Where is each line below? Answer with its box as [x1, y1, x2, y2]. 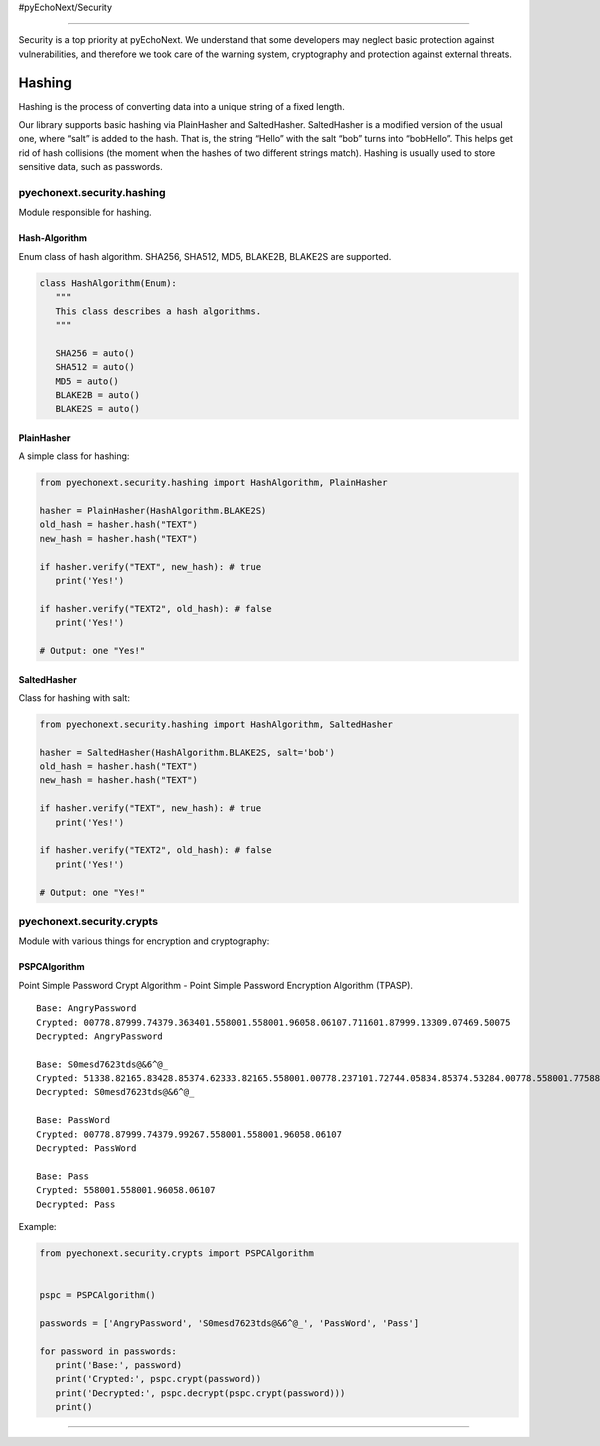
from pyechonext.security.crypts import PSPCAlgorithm [39, 1247, 314, 1259]
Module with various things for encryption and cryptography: [18, 935, 270, 947]
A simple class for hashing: [18, 450, 130, 462]
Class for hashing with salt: [18, 691, 130, 704]
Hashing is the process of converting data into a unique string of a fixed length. [18, 100, 345, 112]
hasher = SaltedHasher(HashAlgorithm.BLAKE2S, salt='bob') [39, 746, 335, 758]
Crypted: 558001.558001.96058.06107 [36, 1185, 216, 1196]
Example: [18, 1220, 57, 1232]
